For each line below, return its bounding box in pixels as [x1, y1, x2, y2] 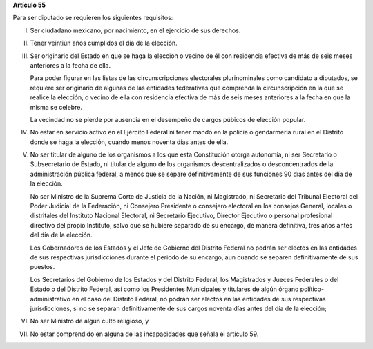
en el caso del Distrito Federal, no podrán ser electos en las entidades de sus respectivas [71, 295, 326, 303]
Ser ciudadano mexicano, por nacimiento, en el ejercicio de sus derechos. [30, 26, 241, 34]
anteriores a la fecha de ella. [30, 61, 111, 69]
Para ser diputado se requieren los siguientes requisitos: [12, 14, 173, 22]
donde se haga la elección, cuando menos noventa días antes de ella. [30, 138, 229, 146]
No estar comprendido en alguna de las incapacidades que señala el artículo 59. [30, 330, 259, 338]
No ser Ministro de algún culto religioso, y [30, 317, 149, 326]
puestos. [30, 263, 55, 271]
